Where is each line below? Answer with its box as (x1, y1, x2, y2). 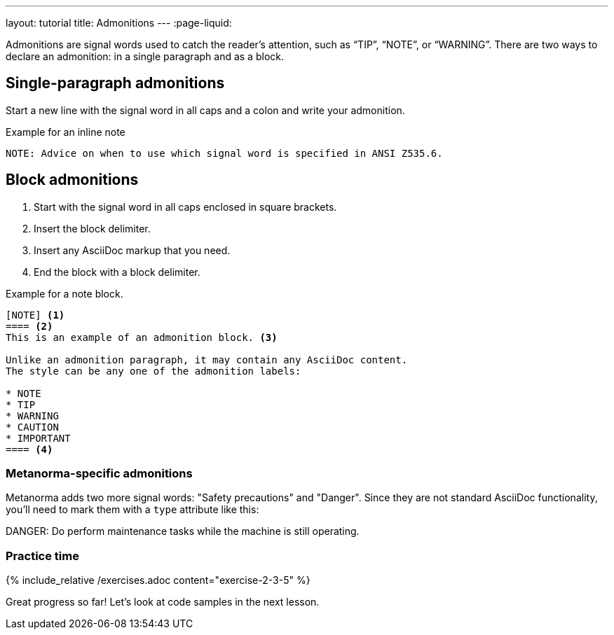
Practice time (6, 548, 79, 563)
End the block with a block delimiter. (34, 265, 200, 278)
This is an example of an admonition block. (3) (6, 331, 278, 343)
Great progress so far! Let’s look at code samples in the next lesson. (6, 596, 320, 608)
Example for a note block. (6, 287, 123, 300)
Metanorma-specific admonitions (6, 466, 193, 481)
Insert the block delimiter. (34, 222, 151, 235)
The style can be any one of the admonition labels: (6, 365, 301, 377)
